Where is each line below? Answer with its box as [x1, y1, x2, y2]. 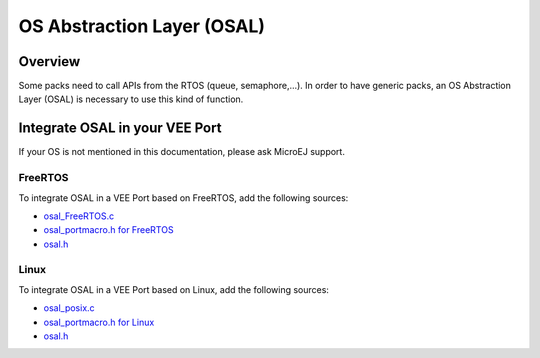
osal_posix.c [43, 302, 95, 314]
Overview [18, 53, 81, 70]
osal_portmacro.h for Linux [43, 316, 155, 328]
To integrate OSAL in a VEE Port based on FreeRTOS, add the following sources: [18, 191, 349, 204]
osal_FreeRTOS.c [43, 210, 115, 222]
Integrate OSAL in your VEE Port [18, 120, 222, 137]
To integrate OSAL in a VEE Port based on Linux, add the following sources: [18, 283, 330, 295]
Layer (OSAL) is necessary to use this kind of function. [18, 93, 244, 105]
